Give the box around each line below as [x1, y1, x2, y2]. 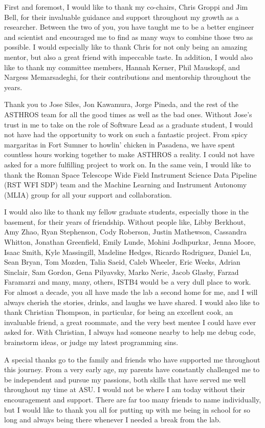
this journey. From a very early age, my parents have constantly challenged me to [4, 364, 260, 375]
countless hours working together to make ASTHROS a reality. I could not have [4, 149, 255, 160]
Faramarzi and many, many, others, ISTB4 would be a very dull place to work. [4, 276, 251, 287]
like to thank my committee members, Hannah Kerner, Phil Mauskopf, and [4, 61, 240, 72]
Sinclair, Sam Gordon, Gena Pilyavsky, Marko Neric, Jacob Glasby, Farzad [4, 266, 239, 277]
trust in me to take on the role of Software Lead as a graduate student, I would [4, 119, 253, 130]
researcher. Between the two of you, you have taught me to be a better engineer [4, 22, 254, 32]
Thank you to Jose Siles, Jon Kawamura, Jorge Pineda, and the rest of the [4, 99, 239, 110]
